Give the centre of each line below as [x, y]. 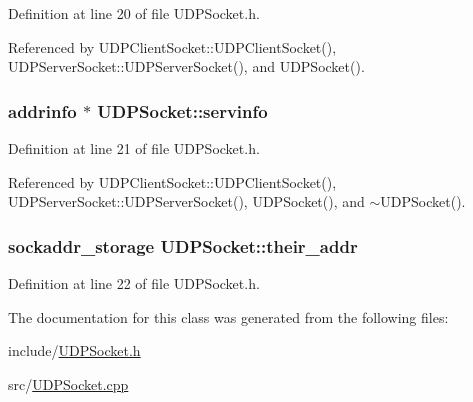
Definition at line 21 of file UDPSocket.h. [134, 148]
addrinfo [42, 110]
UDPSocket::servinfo [182, 110]
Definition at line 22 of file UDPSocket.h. [134, 283]
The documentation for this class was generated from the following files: [228, 316]
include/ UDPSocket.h [74, 350]
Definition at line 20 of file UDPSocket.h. [134, 13]
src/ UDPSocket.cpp [68, 383]
